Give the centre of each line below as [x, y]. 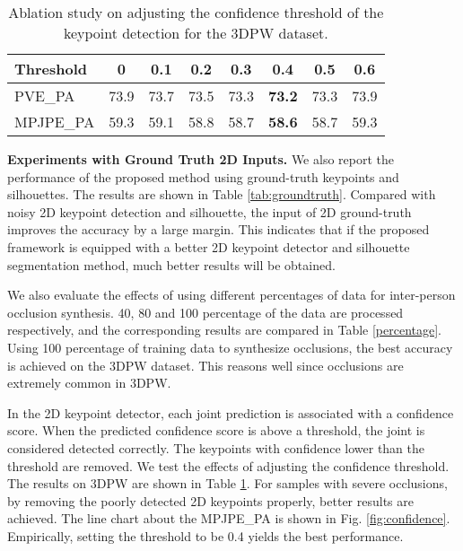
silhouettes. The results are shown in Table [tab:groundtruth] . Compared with [222, 194]
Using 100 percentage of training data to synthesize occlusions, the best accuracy [230, 347]
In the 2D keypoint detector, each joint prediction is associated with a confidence [231, 412]
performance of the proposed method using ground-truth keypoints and [203, 176]
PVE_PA [45, 96]
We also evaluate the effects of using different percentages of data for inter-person [231, 295]
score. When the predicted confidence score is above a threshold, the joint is [216, 430]
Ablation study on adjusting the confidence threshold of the [196, 12]
